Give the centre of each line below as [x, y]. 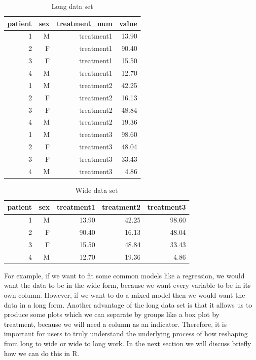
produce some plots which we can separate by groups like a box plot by [112, 314]
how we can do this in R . [42, 353]
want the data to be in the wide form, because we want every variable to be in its [127, 285]
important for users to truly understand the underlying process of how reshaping [126, 334]
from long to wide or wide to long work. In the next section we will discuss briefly [128, 343]
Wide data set [96, 190]
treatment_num [84, 23]
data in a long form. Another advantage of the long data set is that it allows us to [128, 304]
